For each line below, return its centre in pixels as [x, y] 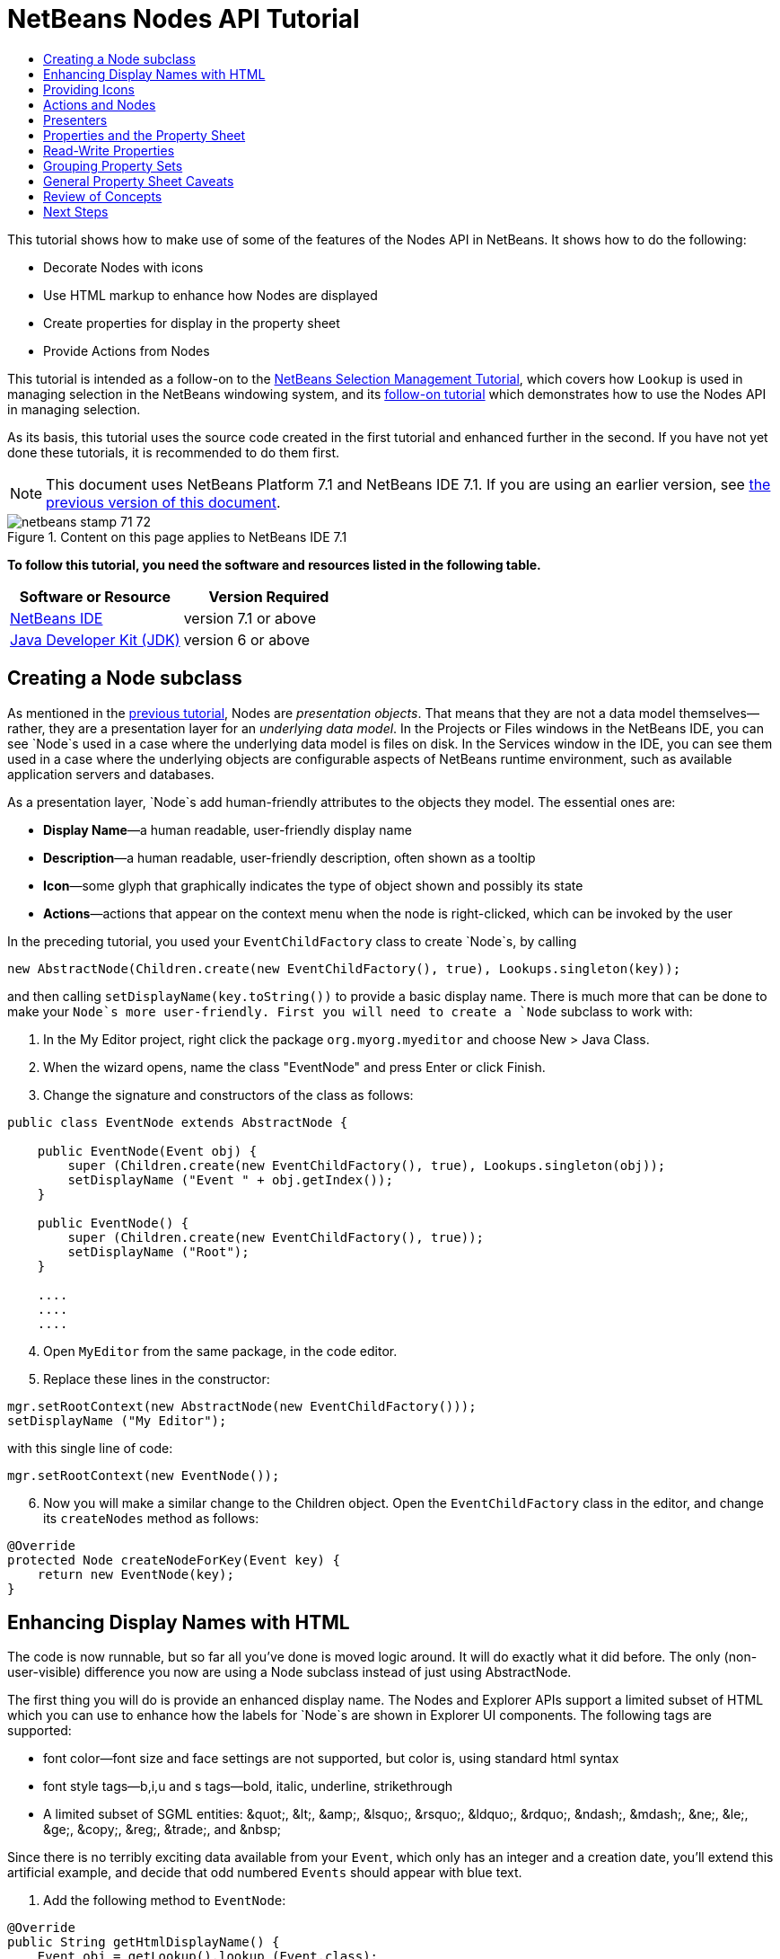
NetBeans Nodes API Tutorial [184, 19]
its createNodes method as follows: [151, 1518]
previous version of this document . [163, 502]
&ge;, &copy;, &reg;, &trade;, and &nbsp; [162, 1830]
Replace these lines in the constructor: [157, 1378]
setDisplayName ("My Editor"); [117, 1420]
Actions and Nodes [100, 104]
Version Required [269, 596]
